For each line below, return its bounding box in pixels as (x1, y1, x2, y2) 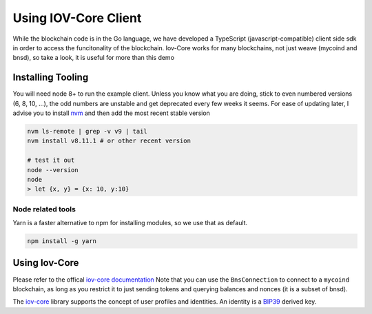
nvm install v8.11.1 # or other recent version (27, 137, 191, 145)
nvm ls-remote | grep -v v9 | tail (27, 127, 147, 135)
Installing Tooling (12, 72, 89, 83)
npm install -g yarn (27, 238, 96, 245)
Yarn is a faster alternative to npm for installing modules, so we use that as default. (12, 219, 248, 227)
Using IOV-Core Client (12, 10, 142, 25)
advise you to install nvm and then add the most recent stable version (12, 109, 210, 117)
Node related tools (12, 204, 76, 213)
